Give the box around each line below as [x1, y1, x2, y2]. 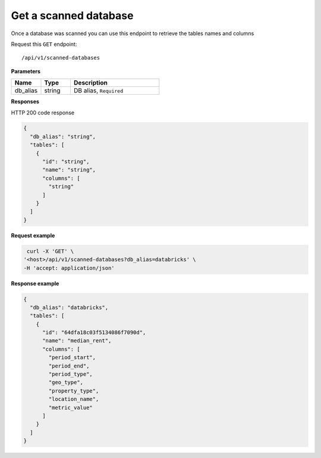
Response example [11, 280, 59, 287]
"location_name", [48, 396, 99, 403]
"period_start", [48, 354, 96, 361]
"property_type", [48, 387, 99, 394]
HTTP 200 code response [11, 109, 74, 116]
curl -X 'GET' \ [27, 248, 74, 254]
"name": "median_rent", [42, 337, 112, 344]
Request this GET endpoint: [11, 40, 77, 48]
